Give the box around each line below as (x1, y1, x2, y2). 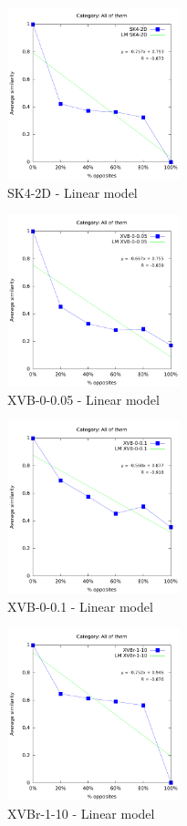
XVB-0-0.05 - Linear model (7, 389, 160, 408)
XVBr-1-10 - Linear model (7, 804, 155, 823)
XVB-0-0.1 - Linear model (7, 596, 153, 615)
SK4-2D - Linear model (7, 182, 138, 201)
